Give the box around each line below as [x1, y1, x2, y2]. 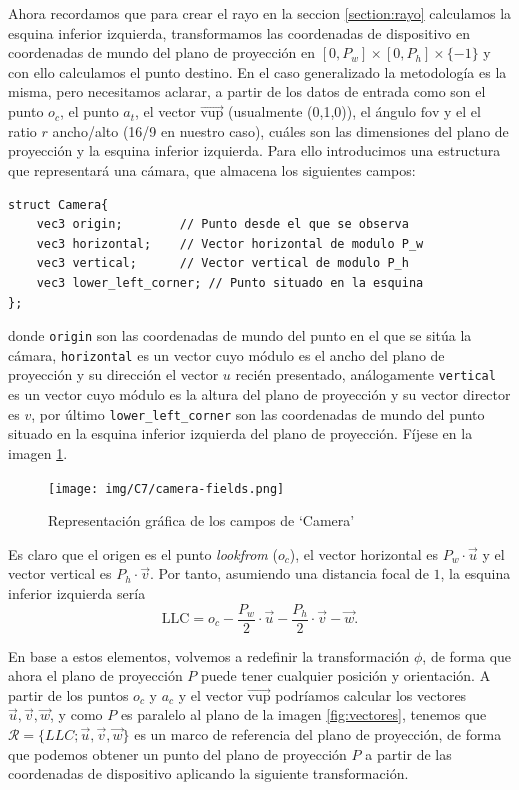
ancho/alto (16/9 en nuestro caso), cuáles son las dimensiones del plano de [52, 120, 509, 141]
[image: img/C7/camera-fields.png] [48, 481, 285, 496]
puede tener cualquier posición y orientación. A [201, 665, 491, 686]
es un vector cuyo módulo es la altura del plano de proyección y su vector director [8, 384, 511, 405]
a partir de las [365, 743, 452, 764]
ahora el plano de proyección [8, 665, 183, 686]
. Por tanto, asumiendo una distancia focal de [150, 563, 429, 584]
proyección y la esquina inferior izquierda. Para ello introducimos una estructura [8, 140, 501, 161]
